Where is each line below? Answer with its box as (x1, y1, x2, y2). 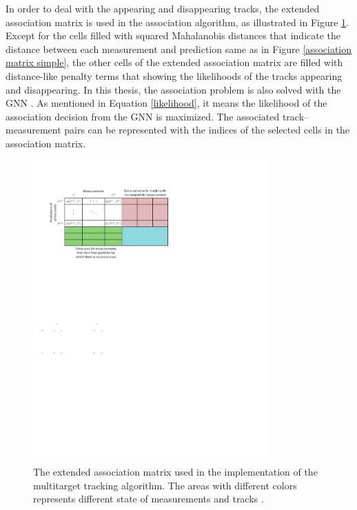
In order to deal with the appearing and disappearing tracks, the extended (6, 1, 320, 15)
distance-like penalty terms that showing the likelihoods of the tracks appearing (6, 68, 343, 83)
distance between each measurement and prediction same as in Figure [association (6, 41, 351, 56)
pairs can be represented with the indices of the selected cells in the (64, 123, 350, 137)
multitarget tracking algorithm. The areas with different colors (33, 478, 297, 492)
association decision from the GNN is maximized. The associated (6, 109, 280, 123)
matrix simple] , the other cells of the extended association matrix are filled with (6, 55, 343, 70)
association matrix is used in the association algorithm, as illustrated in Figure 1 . (6, 14, 349, 29)
